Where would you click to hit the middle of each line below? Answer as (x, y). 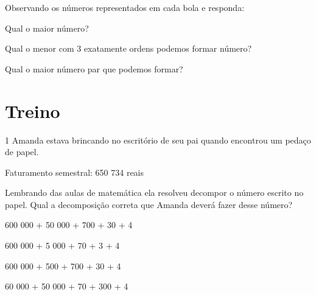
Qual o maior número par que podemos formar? (94, 68)
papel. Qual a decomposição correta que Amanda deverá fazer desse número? (149, 204)
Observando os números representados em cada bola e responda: (125, 7)
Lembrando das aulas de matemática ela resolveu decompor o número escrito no (154, 193)
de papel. (22, 152)
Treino (33, 110)
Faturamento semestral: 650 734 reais (75, 172)
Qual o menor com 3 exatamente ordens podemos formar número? (128, 48)
